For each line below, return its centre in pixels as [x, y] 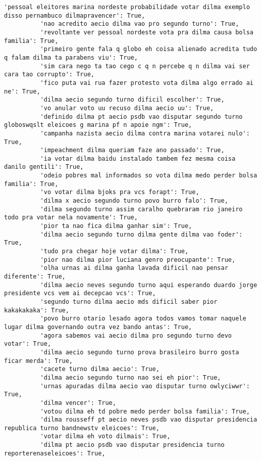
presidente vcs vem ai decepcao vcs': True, [80, 293]
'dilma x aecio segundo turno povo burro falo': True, [134, 201]
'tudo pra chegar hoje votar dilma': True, [114, 251]
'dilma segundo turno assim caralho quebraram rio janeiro [141, 209]
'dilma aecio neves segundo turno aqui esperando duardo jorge [149, 285]
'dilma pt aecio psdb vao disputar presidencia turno [132, 445]
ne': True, [22, 91]
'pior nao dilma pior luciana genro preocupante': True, [138, 260]
